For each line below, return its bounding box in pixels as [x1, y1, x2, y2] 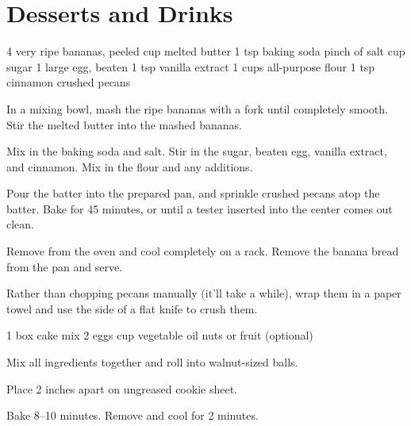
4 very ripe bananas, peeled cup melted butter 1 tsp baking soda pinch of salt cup [6, 43, 405, 59]
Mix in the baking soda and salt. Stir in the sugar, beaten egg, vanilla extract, [6, 143, 387, 159]
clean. [6, 216, 34, 232]
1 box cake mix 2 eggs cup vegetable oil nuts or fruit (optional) [6, 327, 313, 343]
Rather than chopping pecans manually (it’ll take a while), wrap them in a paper [6, 285, 401, 301]
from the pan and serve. [6, 258, 122, 274]
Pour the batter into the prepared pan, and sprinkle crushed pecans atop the [6, 185, 380, 201]
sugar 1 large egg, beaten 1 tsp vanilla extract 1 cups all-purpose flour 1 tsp [6, 58, 375, 75]
